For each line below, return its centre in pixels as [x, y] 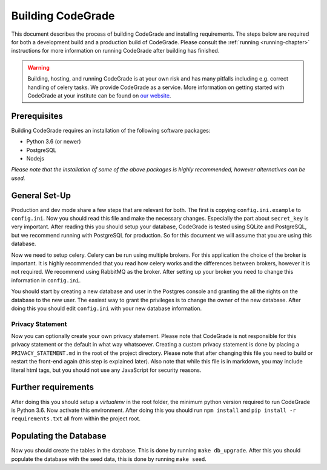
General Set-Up [41, 195]
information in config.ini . [46, 280]
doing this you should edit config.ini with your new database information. [107, 308]
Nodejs [35, 158]
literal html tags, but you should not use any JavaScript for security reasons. [106, 370]
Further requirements [52, 387]
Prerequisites [37, 116]
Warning [38, 67]
